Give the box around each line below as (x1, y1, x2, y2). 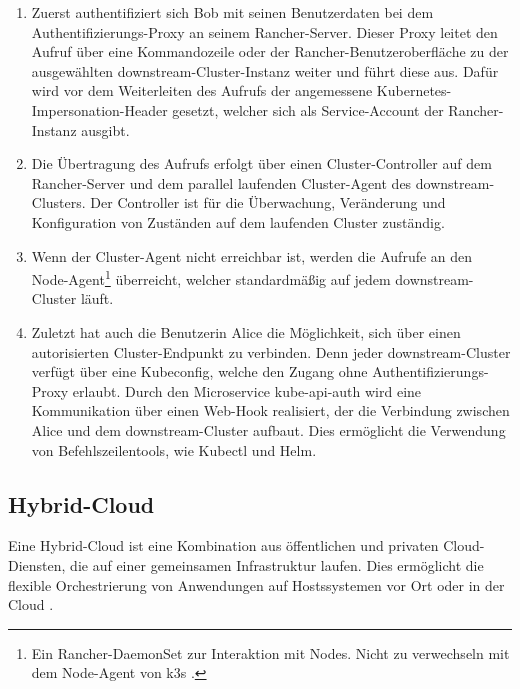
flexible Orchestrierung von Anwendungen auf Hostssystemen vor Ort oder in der (8, 574, 505, 595)
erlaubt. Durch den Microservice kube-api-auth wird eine (72, 380, 422, 401)
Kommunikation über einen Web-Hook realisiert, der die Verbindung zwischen (31, 400, 510, 421)
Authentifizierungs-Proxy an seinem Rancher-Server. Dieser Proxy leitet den (31, 21, 498, 42)
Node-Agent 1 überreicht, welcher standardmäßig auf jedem (31, 266, 391, 289)
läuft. (80, 288, 114, 309)
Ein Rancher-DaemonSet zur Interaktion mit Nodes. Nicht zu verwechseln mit (31, 642, 510, 663)
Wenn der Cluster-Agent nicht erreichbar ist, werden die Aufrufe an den (31, 245, 473, 266)
